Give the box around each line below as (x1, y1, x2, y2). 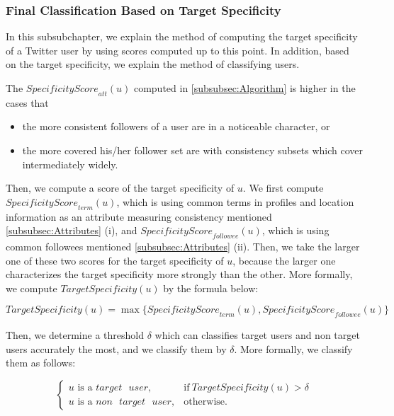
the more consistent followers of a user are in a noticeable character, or (22, 119, 330, 134)
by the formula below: (163, 280, 259, 295)
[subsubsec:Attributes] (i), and (6, 223, 137, 238)
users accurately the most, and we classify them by (6, 341, 227, 356)
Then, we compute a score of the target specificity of (6, 180, 235, 195)
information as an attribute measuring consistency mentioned (6, 209, 272, 224)
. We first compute (242, 180, 324, 195)
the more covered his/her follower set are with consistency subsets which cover (22, 142, 363, 157)
